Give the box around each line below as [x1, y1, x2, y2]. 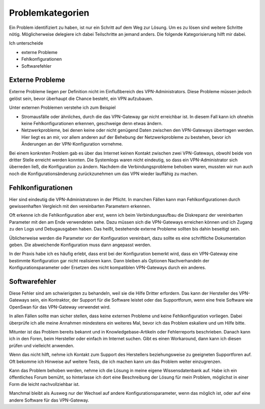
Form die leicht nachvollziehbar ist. [9, 381, 80, 387]
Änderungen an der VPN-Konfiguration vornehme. [21, 141, 123, 147]
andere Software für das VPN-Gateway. [9, 397, 89, 403]
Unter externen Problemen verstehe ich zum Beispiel [9, 104, 116, 110]
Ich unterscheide [9, 40, 44, 46]
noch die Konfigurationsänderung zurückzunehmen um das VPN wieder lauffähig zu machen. [9, 171, 198, 177]
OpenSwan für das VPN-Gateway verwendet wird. [9, 304, 111, 310]
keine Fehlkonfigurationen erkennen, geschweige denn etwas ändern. [21, 120, 163, 126]
